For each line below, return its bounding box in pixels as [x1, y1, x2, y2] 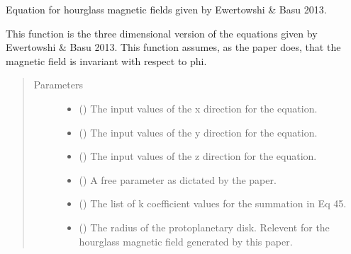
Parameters [33, 77, 83, 92]
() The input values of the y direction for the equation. [79, 125, 318, 139]
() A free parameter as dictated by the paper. [79, 172, 277, 187]
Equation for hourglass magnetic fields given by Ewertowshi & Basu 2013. [6, 2, 327, 16]
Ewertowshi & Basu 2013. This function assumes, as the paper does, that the [6, 40, 341, 54]
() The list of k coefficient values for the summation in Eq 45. [79, 196, 347, 211]
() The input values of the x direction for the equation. [79, 100, 318, 115]
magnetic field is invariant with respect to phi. [6, 53, 207, 68]
